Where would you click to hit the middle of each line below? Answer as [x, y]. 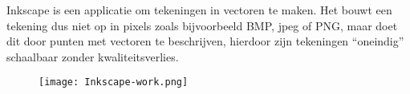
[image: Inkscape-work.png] [114, 82]
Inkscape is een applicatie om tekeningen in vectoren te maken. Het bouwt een [199, 10]
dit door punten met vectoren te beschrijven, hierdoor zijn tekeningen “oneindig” [205, 41]
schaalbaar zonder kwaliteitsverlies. [93, 56]
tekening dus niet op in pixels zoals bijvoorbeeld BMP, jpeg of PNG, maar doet [202, 25]
